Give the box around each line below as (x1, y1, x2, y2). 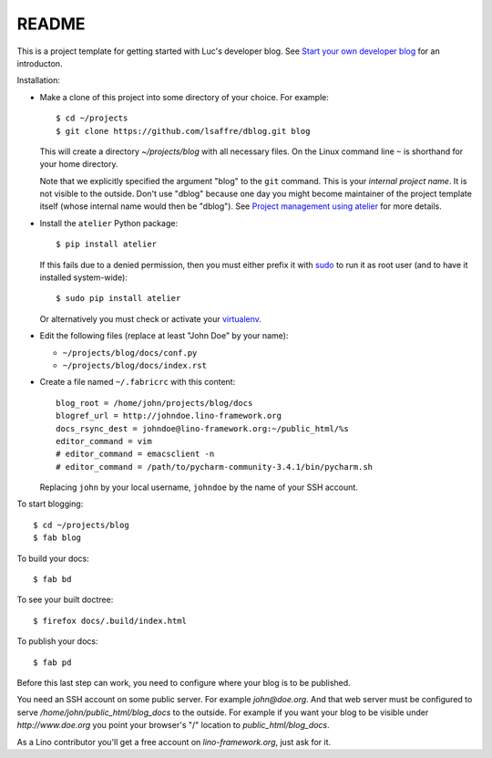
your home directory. (39, 159, 118, 170)
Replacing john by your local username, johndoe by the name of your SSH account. (39, 482, 359, 493)
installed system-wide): (39, 272, 128, 283)
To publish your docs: (16, 636, 98, 647)
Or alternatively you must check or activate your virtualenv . (39, 313, 261, 324)
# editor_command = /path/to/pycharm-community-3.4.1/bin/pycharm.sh (56, 462, 374, 472)
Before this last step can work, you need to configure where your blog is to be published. (16, 678, 351, 688)
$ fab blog (33, 533, 82, 543)
